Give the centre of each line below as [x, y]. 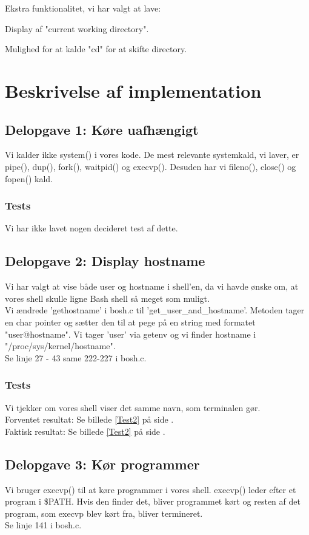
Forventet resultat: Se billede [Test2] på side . [89, 419]
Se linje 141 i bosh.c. [43, 525]
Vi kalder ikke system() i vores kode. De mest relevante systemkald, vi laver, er [152, 155]
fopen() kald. [29, 178]
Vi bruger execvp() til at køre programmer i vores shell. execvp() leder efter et [151, 489]
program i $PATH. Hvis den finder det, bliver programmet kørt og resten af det [153, 501]
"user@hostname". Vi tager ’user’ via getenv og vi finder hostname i [131, 334]
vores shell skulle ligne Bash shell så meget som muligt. [107, 298]
